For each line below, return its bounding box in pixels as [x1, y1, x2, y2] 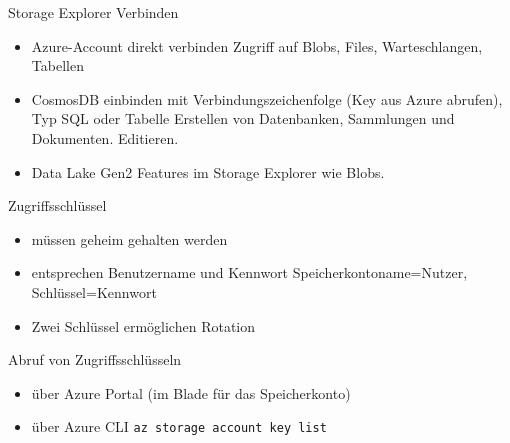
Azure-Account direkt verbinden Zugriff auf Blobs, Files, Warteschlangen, [31, 35, 483, 56]
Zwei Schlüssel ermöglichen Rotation [31, 315, 255, 336]
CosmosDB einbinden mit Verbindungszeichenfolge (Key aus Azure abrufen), [31, 88, 503, 109]
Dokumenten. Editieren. [31, 127, 179, 148]
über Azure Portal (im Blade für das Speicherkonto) [31, 382, 351, 403]
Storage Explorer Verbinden [8, 2, 179, 22]
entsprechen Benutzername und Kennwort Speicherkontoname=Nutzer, [31, 262, 468, 283]
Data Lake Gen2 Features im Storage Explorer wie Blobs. [31, 161, 385, 182]
